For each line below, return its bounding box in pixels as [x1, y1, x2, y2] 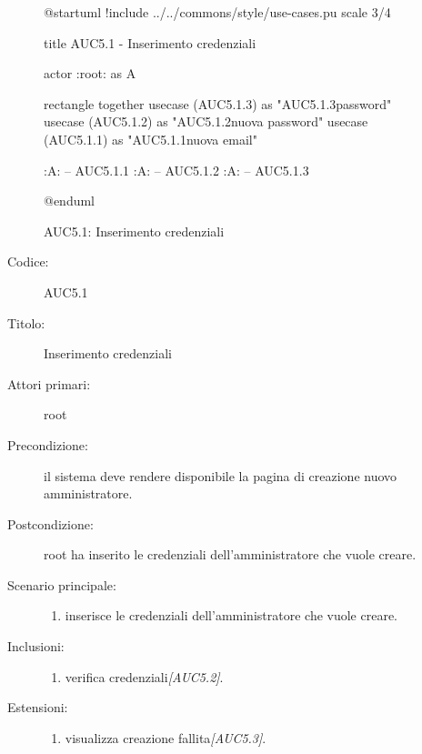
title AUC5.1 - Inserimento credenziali [44, 33, 256, 52]
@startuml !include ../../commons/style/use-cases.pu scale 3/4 [44, 3, 391, 21]
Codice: [7, 252, 49, 271]
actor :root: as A [44, 64, 136, 83]
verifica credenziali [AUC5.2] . [65, 667, 224, 686]
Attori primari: [7, 374, 91, 393]
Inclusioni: [7, 637, 65, 656]
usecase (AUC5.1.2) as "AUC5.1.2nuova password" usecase [44, 112, 368, 131]
